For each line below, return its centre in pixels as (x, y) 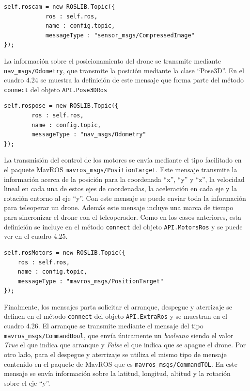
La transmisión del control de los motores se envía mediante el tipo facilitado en (123, 160)
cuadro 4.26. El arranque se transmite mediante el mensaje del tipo (104, 326)
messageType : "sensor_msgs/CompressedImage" (120, 35)
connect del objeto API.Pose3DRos (56, 89)
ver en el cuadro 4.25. (36, 236)
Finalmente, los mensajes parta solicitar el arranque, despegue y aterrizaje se (118, 306)
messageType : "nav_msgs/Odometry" (89, 135)
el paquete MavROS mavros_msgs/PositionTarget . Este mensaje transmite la (121, 170)
